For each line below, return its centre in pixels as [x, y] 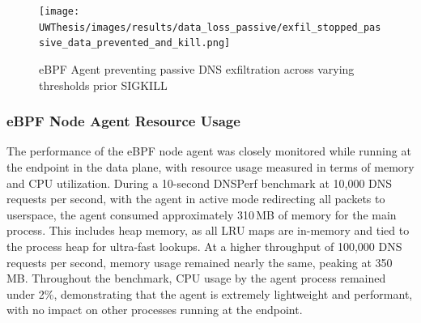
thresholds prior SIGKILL [103, 85]
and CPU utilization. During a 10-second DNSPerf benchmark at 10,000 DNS [200, 183]
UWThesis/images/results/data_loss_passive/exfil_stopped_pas [210, 27]
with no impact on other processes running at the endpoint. [155, 310]
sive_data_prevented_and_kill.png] [135, 43]
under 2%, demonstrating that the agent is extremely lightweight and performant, [210, 293]
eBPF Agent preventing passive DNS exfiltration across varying [197, 68]
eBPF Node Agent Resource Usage [123, 121]
